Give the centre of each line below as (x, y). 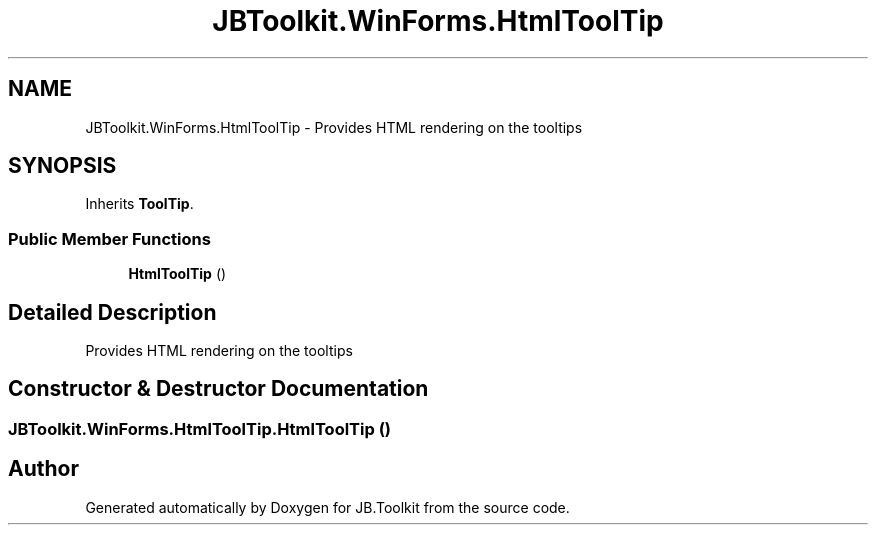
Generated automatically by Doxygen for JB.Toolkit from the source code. (327, 507)
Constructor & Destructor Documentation (218, 389)
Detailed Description (112, 312)
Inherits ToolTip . (139, 204)
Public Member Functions (109, 238)
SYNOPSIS (62, 166)
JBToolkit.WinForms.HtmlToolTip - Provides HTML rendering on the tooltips (334, 127)
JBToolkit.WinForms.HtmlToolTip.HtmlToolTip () (199, 428)
